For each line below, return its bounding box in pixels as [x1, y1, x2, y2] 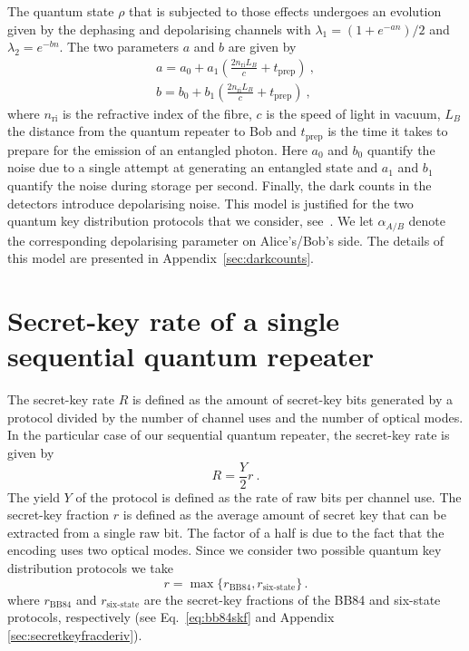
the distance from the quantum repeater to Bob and [7, 121, 297, 141]
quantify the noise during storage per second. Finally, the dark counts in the [7, 176, 432, 195]
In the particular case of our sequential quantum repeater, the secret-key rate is [7, 425, 450, 444]
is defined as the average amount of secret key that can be [122, 505, 446, 524]
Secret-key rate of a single [7, 302, 340, 339]
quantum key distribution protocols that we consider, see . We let [7, 211, 374, 230]
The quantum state [7, 2, 114, 20]
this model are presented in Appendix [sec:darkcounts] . [7, 248, 315, 267]
